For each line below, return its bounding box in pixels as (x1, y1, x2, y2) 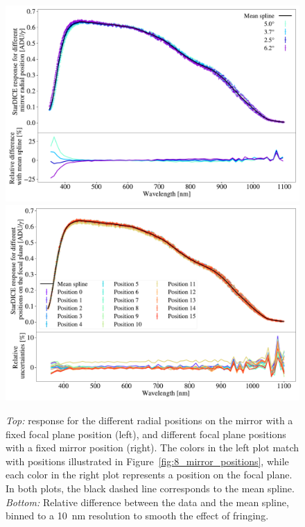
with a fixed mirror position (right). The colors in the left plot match (6, 440, 299, 455)
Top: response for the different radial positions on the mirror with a (6, 412, 293, 427)
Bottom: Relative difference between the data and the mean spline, (6, 494, 289, 509)
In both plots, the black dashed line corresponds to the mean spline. (6, 480, 295, 495)
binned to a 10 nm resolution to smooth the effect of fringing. (6, 508, 269, 523)
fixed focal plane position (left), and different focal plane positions (6, 426, 286, 441)
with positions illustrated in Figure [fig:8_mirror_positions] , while (6, 453, 289, 468)
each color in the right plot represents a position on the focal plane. (6, 467, 293, 482)
